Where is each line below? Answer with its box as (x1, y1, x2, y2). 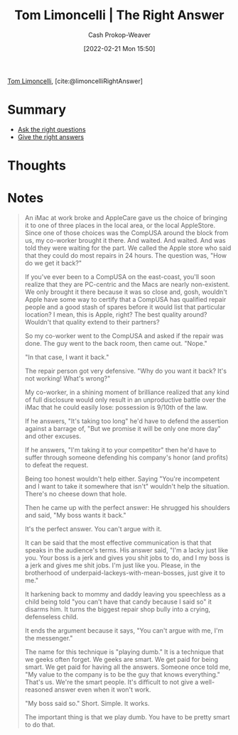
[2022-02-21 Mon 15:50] (83, 44, 156, 53)
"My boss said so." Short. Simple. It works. (24, 699, 150, 707)
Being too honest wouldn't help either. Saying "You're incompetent (24, 474, 220, 483)
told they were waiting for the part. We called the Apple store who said (24, 244, 232, 252)
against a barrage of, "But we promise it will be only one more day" (24, 425, 222, 432)
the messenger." (24, 634, 73, 642)
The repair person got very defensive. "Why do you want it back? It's (24, 366, 227, 375)
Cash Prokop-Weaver (87, 31, 151, 39)
